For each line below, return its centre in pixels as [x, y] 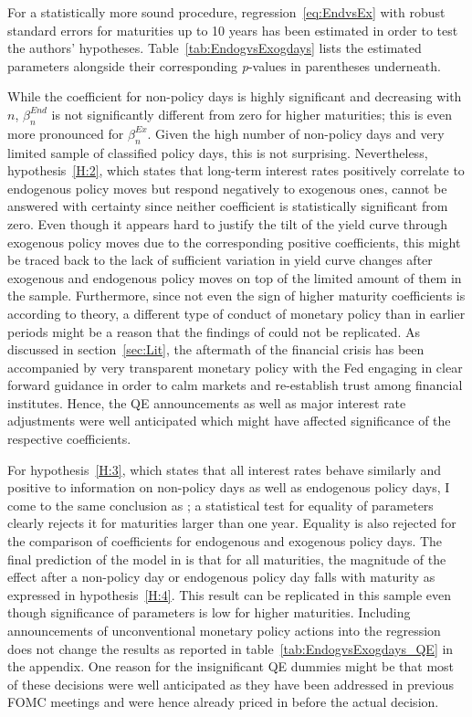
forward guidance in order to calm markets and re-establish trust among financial [235, 385]
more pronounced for [66, 133]
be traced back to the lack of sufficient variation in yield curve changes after [220, 260]
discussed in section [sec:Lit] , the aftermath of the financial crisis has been [216, 349]
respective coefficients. [69, 439]
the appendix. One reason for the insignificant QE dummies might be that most [231, 666]
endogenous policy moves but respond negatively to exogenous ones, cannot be [227, 188]
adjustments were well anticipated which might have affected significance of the [229, 421]
